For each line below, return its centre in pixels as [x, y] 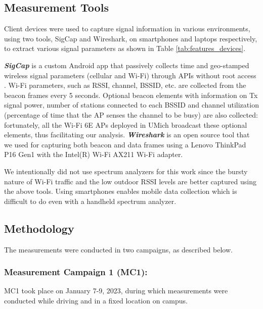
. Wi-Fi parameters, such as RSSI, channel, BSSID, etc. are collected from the [125, 85]
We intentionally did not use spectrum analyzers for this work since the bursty [126, 171]
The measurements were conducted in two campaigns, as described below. [118, 249]
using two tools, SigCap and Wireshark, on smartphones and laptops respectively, [131, 38]
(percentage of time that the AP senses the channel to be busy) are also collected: [131, 114]
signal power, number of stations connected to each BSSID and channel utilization [131, 105]
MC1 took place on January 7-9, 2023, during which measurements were [116, 291]
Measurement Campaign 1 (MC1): [76, 272]
